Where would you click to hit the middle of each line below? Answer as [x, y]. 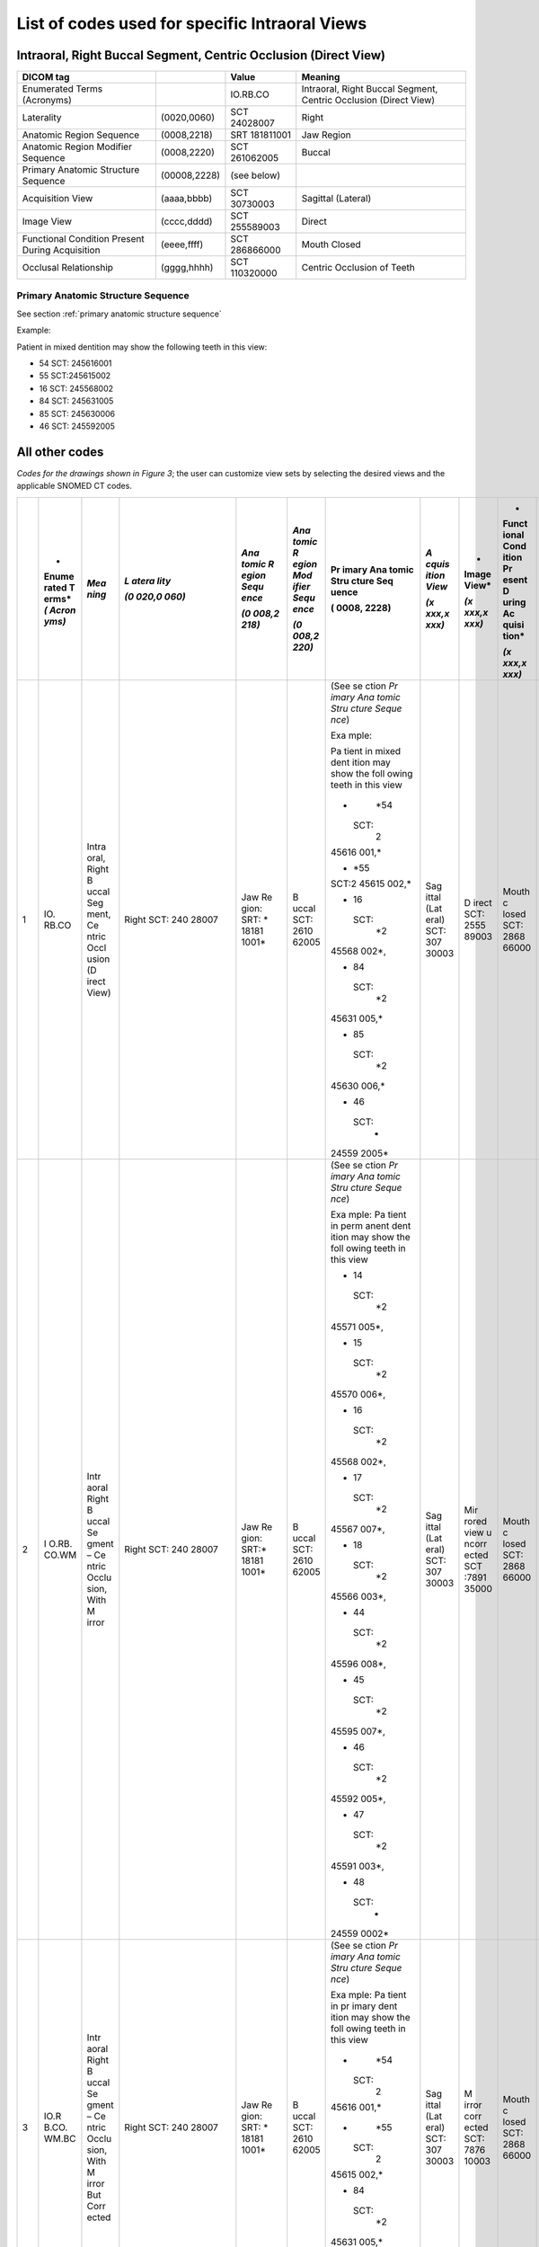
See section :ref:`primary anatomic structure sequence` [119, 314]
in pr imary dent [364, 2006]
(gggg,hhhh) [187, 268]
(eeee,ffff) [182, 244]
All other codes [60, 452]
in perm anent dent [371, 1225]
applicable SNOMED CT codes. [74, 486]
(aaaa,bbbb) [186, 199]
